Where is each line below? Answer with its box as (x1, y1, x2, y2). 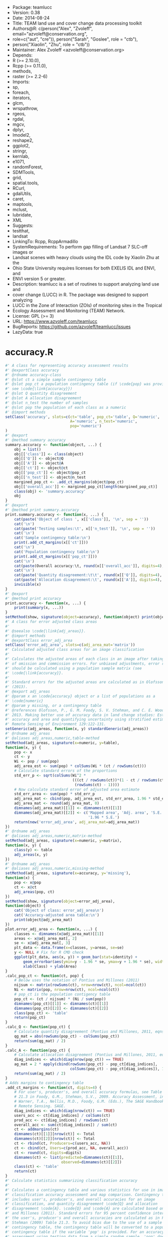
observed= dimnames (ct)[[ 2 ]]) (60, 1159, 122, 1164)
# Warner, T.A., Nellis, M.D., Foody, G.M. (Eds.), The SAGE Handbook (14, 1099, 164, 1104)
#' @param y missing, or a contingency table (5, 703, 101, 708)
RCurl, (12, 185, 26, 191)
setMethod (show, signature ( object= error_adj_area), (5, 899, 115, 904)
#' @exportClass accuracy (5, 368, 59, 373)
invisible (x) (14, 582, 41, 587)
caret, (12, 196, 25, 202)
